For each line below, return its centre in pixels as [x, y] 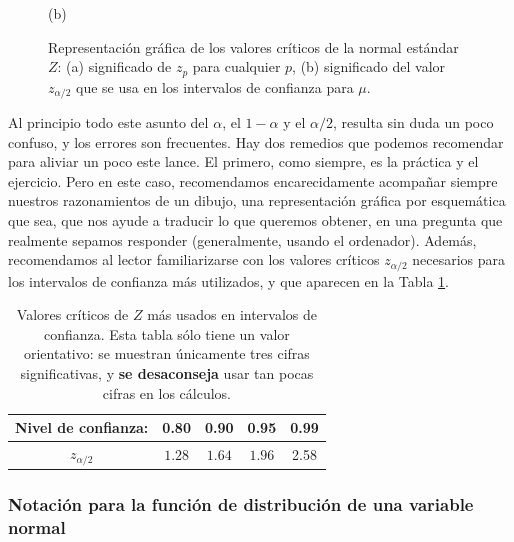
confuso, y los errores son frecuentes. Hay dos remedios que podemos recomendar [256, 141]
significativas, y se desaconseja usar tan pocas [167, 373]
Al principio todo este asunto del [108, 122]
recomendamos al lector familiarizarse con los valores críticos [194, 259]
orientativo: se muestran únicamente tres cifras [166, 353]
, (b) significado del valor [369, 66]
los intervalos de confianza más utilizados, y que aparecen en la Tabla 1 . [228, 280]
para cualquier [236, 66]
